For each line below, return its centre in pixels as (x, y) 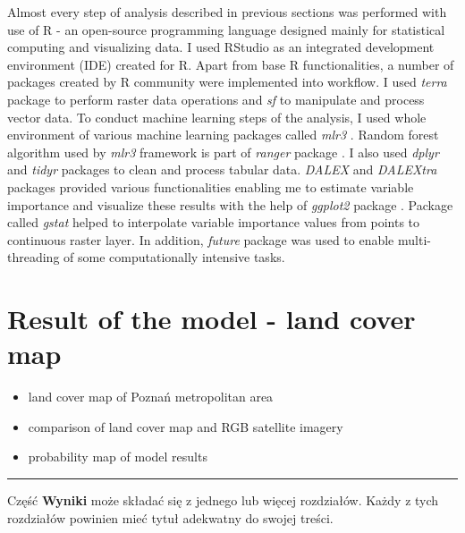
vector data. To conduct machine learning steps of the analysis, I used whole (217, 117)
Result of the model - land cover (211, 319)
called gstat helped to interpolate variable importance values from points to (214, 222)
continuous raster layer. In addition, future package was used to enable (201, 239)
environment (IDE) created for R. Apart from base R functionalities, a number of (231, 64)
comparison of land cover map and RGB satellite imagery (186, 426)
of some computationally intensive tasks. (174, 257)
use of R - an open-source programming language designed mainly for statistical (226, 29)
